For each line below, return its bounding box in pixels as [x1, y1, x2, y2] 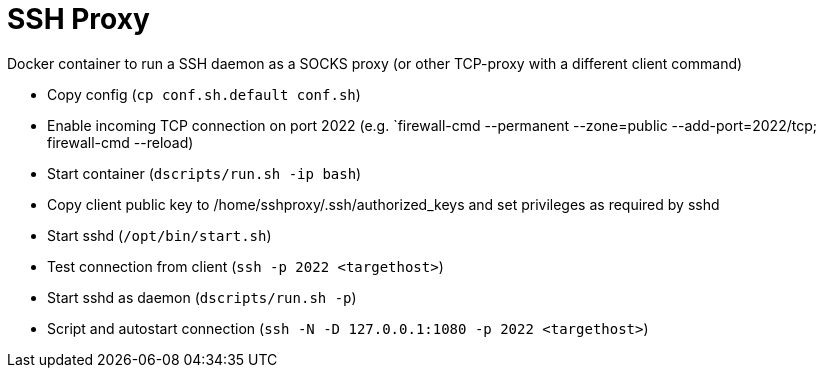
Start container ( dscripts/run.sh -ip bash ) [47, 164, 362, 182]
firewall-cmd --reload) [47, 133, 194, 151]
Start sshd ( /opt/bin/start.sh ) [47, 226, 272, 244]
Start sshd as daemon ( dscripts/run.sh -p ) [47, 288, 357, 306]
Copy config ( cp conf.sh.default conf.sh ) [47, 85, 361, 103]
